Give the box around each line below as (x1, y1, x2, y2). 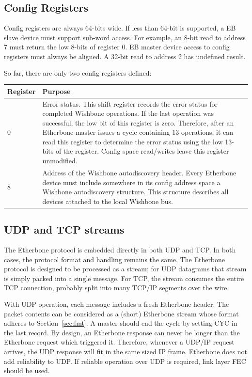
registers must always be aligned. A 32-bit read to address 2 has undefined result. (4, 51, 246, 61)
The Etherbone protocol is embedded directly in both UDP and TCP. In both (4, 245, 236, 254)
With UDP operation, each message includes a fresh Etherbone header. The (4, 298, 229, 309)
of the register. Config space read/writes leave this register (55, 146, 229, 156)
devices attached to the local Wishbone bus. (42, 196, 173, 206)
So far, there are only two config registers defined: (4, 67, 152, 78)
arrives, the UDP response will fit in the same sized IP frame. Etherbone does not (4, 346, 247, 356)
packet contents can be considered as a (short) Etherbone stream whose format (4, 308, 239, 318)
